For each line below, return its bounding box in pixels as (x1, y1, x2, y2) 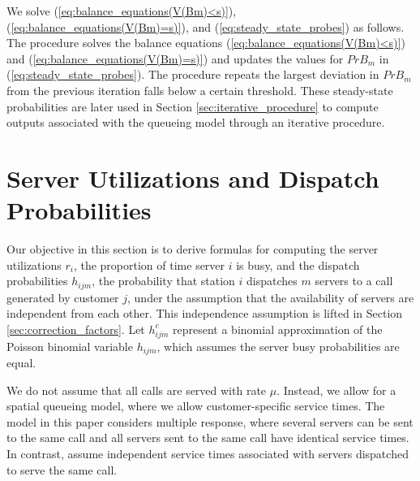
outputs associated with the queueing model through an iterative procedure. (6, 114, 385, 131)
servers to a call (315, 272, 393, 289)
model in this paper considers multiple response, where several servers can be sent (6, 413, 414, 430)
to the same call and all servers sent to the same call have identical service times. (6, 429, 409, 446)
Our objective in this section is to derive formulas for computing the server (6, 240, 379, 258)
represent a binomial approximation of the (173, 320, 383, 337)
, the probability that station (92, 272, 235, 289)
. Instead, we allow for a (276, 381, 396, 398)
